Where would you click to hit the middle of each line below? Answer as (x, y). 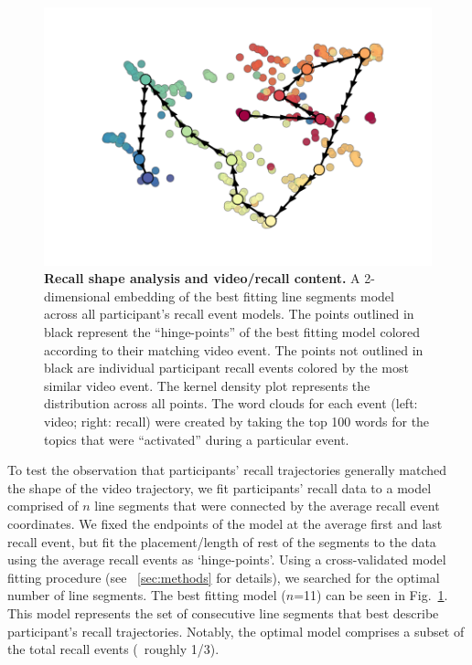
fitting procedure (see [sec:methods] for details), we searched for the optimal (224, 577)
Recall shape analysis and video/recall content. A (202, 278)
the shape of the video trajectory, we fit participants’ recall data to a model (220, 487)
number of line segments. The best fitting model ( (147, 595)
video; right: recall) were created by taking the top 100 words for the (237, 421)
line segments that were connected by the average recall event (267, 506)
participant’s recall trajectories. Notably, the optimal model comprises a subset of (236, 631)
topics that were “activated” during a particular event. (197, 439)
